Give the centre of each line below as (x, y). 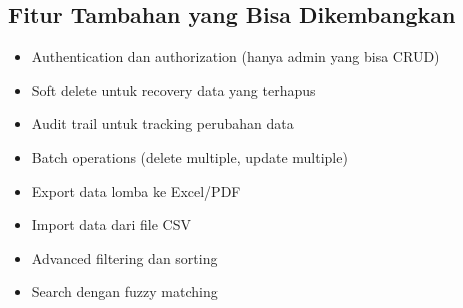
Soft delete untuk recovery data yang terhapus (173, 89)
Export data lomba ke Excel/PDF (136, 190)
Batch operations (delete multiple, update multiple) (189, 156)
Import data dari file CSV (111, 224)
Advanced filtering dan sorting (124, 257)
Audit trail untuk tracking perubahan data (162, 123)
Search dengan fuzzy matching (124, 291)
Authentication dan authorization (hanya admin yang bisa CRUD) (235, 56)
